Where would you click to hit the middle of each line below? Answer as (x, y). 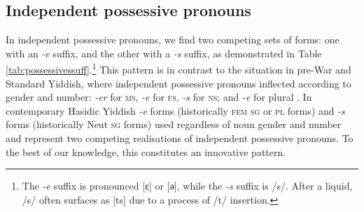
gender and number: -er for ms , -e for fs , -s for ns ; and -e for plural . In (159, 97)
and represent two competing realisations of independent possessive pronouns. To (180, 138)
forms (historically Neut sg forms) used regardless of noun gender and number (174, 124)
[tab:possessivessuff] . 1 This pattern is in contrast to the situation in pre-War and (178, 69)
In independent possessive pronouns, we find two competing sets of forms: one (173, 40)
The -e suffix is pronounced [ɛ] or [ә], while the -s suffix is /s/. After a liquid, (187, 186)
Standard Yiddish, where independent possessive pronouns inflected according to (178, 83)
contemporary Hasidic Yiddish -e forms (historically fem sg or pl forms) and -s (175, 110)
